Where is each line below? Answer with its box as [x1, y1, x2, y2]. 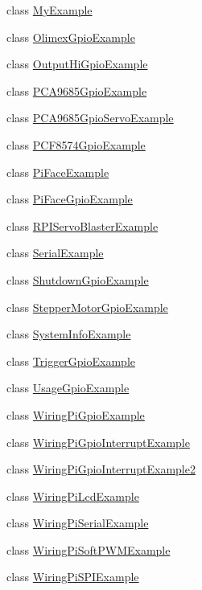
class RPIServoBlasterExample [6, 217, 159, 234]
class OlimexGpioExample [6, 28, 135, 45]
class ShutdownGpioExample [6, 271, 149, 288]
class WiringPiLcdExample [6, 487, 139, 504]
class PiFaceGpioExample [6, 191, 133, 207]
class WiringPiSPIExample [6, 568, 139, 585]
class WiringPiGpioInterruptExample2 [6, 461, 196, 477]
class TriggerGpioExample [6, 352, 135, 369]
